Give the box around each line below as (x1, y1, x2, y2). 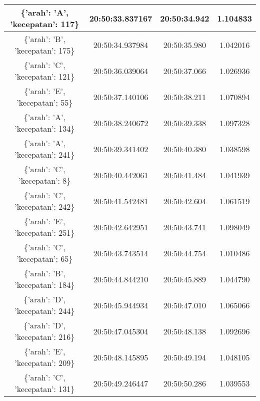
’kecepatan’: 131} (14, 383, 75, 394)
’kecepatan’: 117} (10, 18, 79, 30)
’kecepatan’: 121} (14, 71, 75, 82)
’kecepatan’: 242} (14, 201, 75, 212)
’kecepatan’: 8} (18, 175, 71, 186)
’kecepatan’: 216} (14, 331, 75, 342)
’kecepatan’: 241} (14, 149, 75, 160)
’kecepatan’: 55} (16, 97, 73, 108)
